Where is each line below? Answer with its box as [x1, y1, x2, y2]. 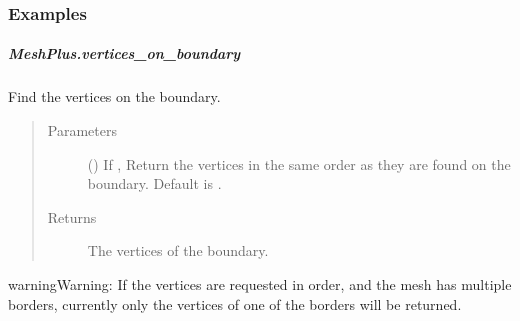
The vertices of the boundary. [87, 240, 269, 261]
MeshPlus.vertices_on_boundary [8, 43, 241, 64]
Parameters [47, 120, 117, 140]
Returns [47, 206, 97, 227]
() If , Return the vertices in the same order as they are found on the [87, 153, 511, 174]
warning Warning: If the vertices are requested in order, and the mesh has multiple [8, 273, 512, 294]
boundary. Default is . [87, 173, 222, 194]
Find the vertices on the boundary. [8, 86, 221, 107]
